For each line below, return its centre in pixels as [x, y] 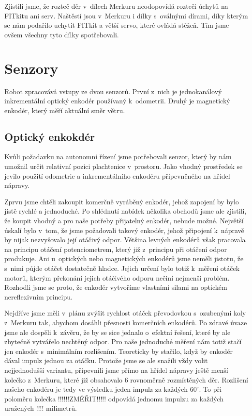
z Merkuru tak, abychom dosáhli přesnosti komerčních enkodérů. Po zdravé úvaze [126, 322]
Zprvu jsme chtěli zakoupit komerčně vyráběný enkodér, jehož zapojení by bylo [122, 201]
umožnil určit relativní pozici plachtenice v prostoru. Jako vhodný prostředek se [124, 166]
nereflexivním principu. [38, 296]
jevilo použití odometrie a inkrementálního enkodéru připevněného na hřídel [117, 175]
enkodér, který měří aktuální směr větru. [65, 110]
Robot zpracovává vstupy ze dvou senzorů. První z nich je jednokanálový [113, 91]
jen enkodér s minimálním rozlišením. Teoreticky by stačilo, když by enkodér [119, 351]
